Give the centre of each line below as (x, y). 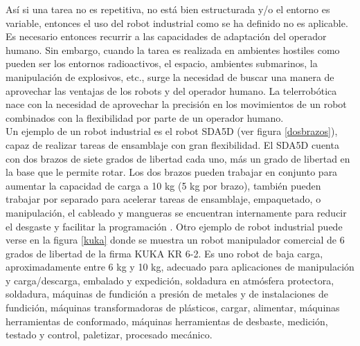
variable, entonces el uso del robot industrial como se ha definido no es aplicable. (177, 22)
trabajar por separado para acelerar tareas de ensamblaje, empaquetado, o (163, 199)
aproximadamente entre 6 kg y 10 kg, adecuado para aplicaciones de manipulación (180, 267)
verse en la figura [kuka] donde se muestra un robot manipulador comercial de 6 (175, 240)
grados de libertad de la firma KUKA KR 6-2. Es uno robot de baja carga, (164, 253)
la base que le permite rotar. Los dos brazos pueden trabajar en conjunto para (172, 172)
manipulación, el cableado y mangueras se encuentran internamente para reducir (176, 212)
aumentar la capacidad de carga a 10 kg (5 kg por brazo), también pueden (163, 185)
